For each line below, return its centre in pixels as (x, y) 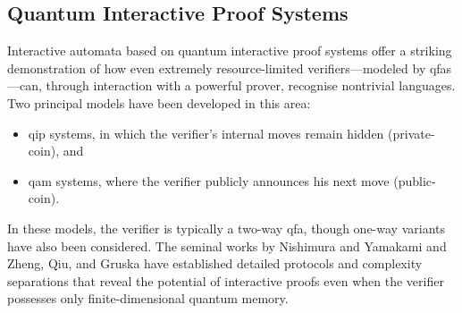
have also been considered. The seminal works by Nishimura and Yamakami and (227, 245)
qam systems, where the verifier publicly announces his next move (209, 180)
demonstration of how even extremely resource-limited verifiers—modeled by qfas (230, 68)
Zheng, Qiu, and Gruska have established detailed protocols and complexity (215, 263)
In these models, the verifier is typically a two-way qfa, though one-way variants (226, 228)
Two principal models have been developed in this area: (159, 102)
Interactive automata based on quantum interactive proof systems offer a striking (230, 51)
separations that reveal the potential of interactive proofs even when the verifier (226, 280)
